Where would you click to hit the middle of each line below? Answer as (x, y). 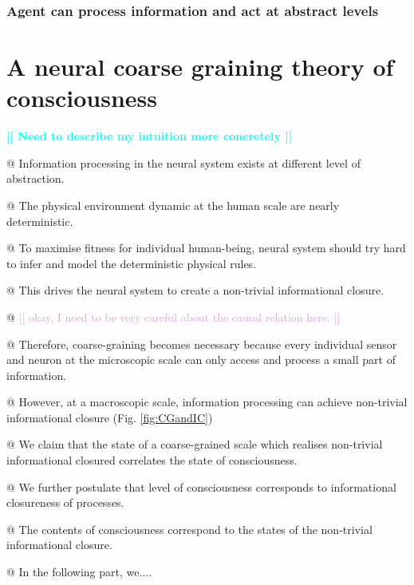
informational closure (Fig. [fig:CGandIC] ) (110, 417)
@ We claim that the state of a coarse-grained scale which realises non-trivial (195, 444)
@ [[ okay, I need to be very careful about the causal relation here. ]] (173, 316)
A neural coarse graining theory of (200, 67)
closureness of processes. (65, 502)
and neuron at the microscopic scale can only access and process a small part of (201, 360)
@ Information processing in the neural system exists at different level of (183, 162)
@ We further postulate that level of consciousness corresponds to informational (201, 486)
